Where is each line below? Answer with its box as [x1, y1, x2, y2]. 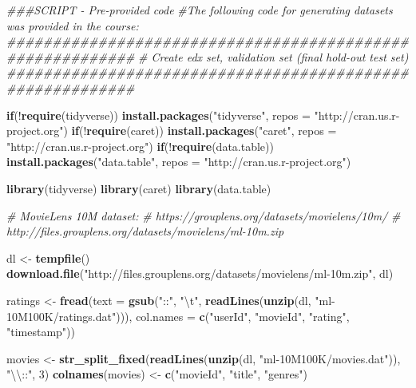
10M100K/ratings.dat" [6, 307, 117, 324]
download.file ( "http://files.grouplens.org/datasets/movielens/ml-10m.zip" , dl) [6, 265, 394, 282]
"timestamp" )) [6, 323, 76, 340]
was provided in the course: [6, 17, 139, 34]
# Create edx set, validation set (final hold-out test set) [138, 48, 409, 65]
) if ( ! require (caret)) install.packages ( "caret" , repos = [63, 122, 337, 139]
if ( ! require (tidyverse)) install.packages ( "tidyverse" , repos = [6, 106, 311, 123]
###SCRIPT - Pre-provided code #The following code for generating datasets [6, 2, 393, 18]
